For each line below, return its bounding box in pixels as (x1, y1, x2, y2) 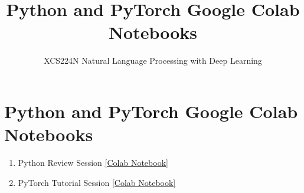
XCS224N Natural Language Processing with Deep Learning (44, 54, 262, 67)
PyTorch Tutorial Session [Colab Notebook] (18, 176, 176, 188)
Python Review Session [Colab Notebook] (18, 156, 168, 169)
